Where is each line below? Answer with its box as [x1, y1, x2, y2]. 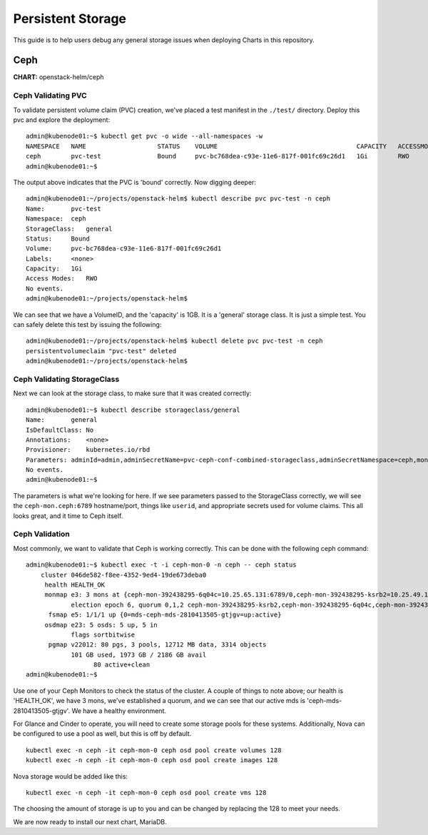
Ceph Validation [13, 529, 71, 539]
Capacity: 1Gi [26, 265, 83, 273]
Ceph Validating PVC [13, 91, 87, 101]
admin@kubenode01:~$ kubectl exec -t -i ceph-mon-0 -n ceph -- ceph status [26, 561, 297, 569]
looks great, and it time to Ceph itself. [13, 511, 123, 520]
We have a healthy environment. [71, 707, 167, 715]
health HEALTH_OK [44, 580, 106, 589]
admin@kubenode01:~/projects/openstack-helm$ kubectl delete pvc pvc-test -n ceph [26, 337, 323, 345]
